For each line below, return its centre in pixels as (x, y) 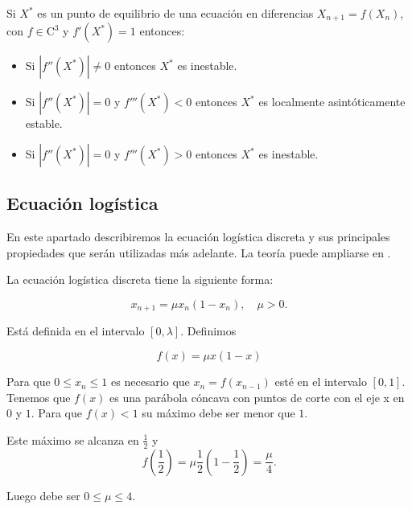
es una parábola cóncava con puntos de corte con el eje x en (257, 397)
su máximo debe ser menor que (218, 413)
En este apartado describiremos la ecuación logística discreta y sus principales (198, 237)
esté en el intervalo (321, 382)
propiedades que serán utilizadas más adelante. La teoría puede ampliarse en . (199, 252)
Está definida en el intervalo (76, 331)
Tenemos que (39, 397)
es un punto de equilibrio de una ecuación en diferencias (175, 13)
